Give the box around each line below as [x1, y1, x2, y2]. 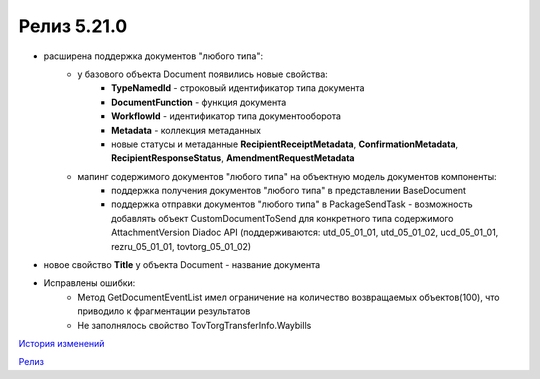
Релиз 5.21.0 [18, 15, 128, 37]
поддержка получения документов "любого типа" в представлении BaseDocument [111, 185, 467, 197]
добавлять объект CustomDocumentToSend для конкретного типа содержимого [111, 212, 454, 224]
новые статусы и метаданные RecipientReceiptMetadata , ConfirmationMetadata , [111, 138, 459, 150]
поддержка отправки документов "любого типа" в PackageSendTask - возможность [111, 198, 473, 210]
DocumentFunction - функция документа [111, 96, 287, 108]
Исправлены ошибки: [43, 277, 136, 289]
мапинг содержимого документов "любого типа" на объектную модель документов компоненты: [77, 170, 497, 182]
